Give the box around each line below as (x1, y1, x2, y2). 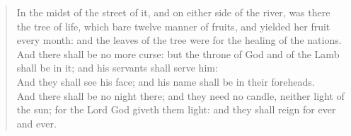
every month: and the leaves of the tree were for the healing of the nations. (16, 33, 342, 47)
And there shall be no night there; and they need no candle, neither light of (16, 88, 345, 103)
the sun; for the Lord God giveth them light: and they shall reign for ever (16, 102, 336, 117)
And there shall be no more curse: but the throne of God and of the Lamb (16, 46, 340, 61)
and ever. (16, 115, 57, 130)
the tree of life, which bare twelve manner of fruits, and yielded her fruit (16, 18, 330, 33)
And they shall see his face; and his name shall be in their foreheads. (16, 74, 315, 89)
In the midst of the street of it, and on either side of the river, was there (16, 5, 330, 19)
